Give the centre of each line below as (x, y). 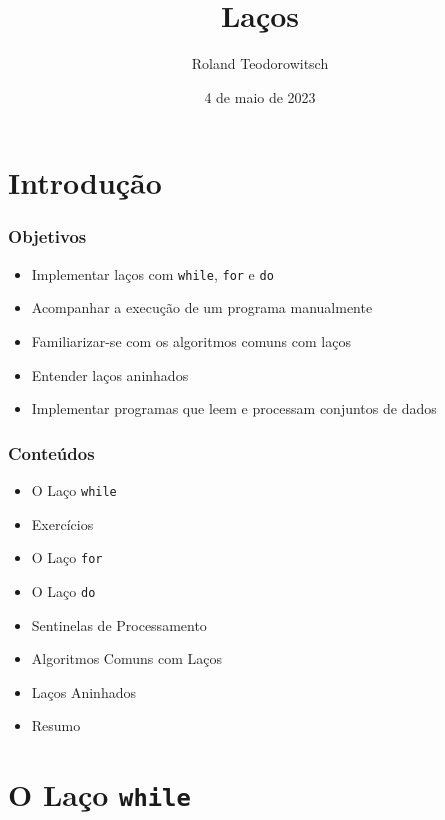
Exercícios (62, 523)
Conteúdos (51, 452)
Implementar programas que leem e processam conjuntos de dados (234, 408)
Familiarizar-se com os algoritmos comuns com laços (191, 340)
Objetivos (47, 236)
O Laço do (63, 590)
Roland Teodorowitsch (260, 63)
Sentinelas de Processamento (119, 624)
